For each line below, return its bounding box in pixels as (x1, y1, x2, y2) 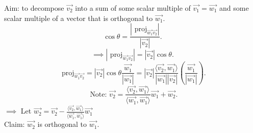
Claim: (4, 119, 25, 129)
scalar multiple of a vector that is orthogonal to (4, 12, 153, 23)
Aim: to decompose (4, 3, 64, 13)
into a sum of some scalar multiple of (75, 3, 191, 13)
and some (219, 3, 249, 13)
